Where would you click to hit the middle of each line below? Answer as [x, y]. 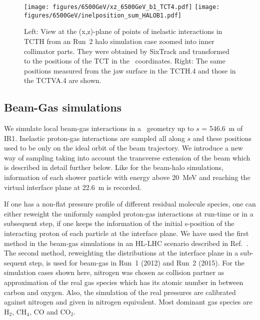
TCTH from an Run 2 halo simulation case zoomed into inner [119, 41]
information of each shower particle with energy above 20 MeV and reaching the [127, 177]
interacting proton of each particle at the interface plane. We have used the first [126, 233]
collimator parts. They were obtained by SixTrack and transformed [127, 51]
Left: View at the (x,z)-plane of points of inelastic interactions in [123, 31]
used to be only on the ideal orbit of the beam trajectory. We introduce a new [123, 148]
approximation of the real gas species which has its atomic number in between [124, 282]
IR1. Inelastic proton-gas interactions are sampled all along [94, 138]
